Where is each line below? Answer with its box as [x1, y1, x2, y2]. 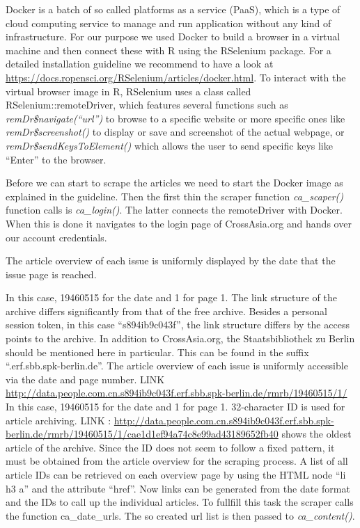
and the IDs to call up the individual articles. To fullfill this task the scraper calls [6, 495, 354, 509]
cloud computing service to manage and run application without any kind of [6, 15, 331, 30]
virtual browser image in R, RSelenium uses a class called [6, 83, 251, 98]
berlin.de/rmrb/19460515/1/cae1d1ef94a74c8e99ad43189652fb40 [6, 426, 279, 441]
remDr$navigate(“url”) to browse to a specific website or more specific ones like [6, 111, 345, 125]
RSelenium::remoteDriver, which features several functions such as [6, 97, 288, 112]
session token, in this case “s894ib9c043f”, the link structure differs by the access [6, 317, 350, 332]
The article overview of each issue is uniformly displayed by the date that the [6, 253, 336, 268]
